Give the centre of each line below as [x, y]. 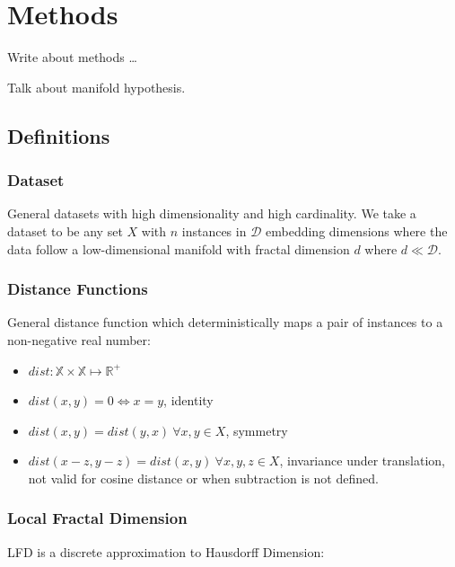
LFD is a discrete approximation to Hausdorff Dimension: [166, 551]
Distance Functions [78, 289]
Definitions [59, 135]
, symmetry [257, 430]
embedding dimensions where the [357, 230]
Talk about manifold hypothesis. [96, 87]
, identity [188, 400]
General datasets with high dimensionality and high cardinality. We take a [212, 213]
